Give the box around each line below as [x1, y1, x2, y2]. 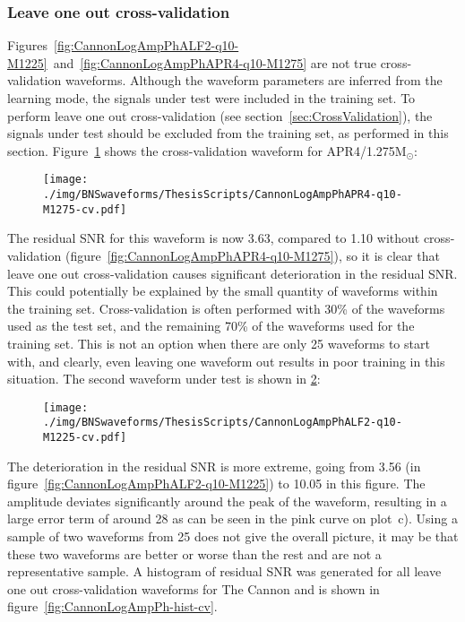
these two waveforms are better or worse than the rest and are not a [7, 544, 382, 563]
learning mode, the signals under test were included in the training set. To [7, 89, 416, 107]
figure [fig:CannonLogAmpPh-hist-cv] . [7, 597, 218, 616]
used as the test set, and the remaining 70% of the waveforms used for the [7, 316, 415, 335]
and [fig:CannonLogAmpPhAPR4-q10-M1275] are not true [53, 53, 376, 72]
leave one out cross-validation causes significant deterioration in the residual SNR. [7, 263, 458, 282]
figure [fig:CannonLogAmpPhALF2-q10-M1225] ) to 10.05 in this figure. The [7, 474, 426, 493]
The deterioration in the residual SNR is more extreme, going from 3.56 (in [7, 456, 421, 475]
